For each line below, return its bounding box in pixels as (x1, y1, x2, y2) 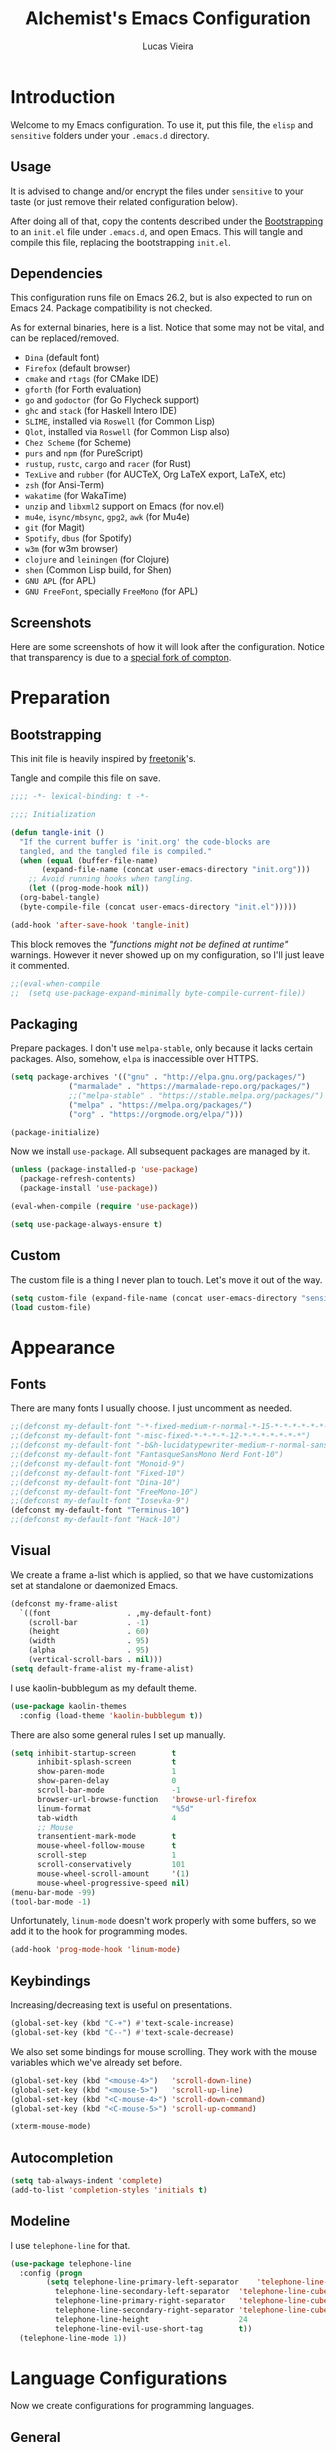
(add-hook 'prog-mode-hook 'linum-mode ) (10, 1945, 182, 1955)
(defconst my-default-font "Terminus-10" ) (10, 1505, 190, 1516)
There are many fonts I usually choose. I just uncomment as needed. (10, 1402, 293, 1414)
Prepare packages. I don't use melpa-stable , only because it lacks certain (10, 1042, 313, 1054)
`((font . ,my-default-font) (19, 1608, 213, 1618)
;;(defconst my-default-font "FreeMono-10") (10, 1487, 199, 1497)
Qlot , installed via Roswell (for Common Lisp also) (24, 426, 230, 438)
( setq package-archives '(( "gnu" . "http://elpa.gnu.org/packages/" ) (10, 1072, 307, 1082)
